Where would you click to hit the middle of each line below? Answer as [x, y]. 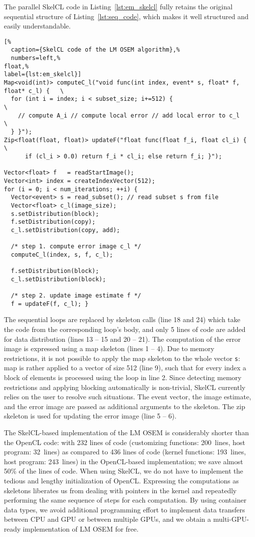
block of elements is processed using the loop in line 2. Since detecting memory [123, 377]
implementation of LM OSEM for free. [81, 528]
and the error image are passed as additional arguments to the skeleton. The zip [125, 406]
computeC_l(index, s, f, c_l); [62, 254]
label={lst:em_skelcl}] [43, 75]
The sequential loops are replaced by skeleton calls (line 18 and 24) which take [122, 319]
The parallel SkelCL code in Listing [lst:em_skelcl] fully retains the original [118, 6]
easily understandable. [37, 26]
